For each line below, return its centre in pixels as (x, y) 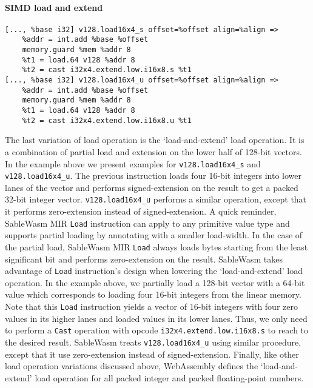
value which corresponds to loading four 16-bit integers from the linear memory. (153, 294)
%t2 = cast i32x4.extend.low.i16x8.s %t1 (107, 70)
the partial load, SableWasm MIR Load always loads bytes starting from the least (156, 246)
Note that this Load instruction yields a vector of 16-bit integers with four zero (151, 306)
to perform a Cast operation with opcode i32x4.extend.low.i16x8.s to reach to (157, 330)
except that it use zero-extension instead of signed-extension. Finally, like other (152, 354)
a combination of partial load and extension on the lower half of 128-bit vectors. (153, 151)
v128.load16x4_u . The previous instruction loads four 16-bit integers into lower (153, 176)
